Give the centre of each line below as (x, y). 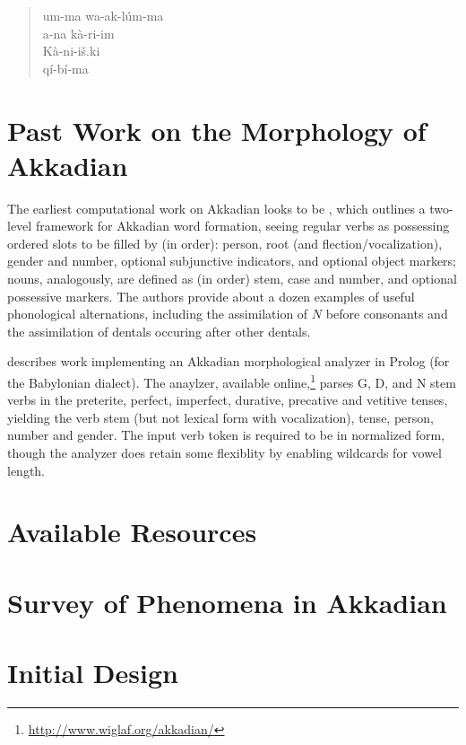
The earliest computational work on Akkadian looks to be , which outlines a (216, 208)
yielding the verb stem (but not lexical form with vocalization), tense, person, (220, 417)
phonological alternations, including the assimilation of (158, 314)
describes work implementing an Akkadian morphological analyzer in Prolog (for (229, 361)
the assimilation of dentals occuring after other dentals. (159, 331)
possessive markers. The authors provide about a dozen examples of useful (211, 296)
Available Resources (132, 532)
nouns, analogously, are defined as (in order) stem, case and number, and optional (232, 279)
